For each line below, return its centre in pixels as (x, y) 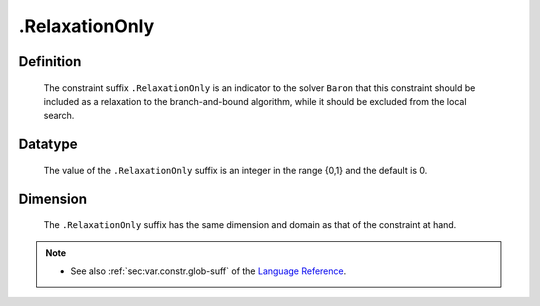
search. (59, 116)
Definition (50, 61)
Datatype (48, 144)
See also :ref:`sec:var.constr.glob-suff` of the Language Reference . (208, 271)
